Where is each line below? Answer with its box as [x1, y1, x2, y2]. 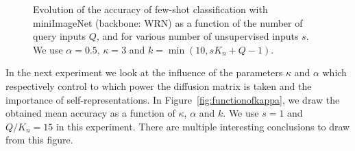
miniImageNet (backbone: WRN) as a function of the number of [33, 15, 303, 30]
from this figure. [5, 132, 73, 147]
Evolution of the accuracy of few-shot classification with [33, 2, 268, 16]
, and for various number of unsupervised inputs [96, 29, 299, 43]
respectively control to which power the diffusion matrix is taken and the [5, 78, 312, 93]
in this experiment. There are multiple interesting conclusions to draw [56, 119, 350, 133]
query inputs [33, 29, 86, 43]
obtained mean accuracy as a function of [5, 106, 175, 120]
